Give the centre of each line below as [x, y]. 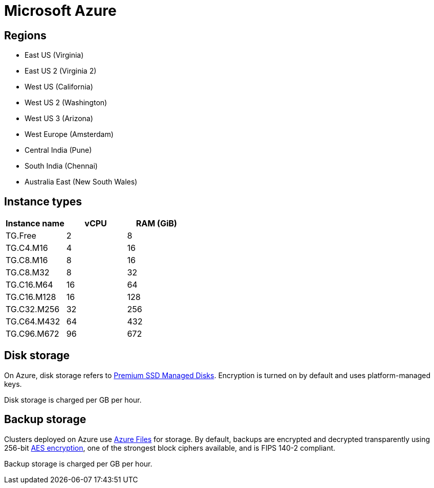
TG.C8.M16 [27, 260]
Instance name [35, 224]
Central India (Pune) [58, 150]
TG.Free [21, 236]
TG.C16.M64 [29, 285]
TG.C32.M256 [33, 309]
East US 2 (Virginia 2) [61, 71]
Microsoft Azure [60, 11]
